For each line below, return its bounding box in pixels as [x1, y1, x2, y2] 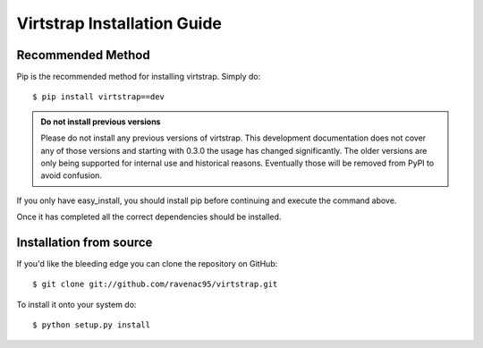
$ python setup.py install [32, 320, 151, 330]
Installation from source [16, 235, 153, 250]
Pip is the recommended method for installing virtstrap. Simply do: [16, 72, 261, 82]
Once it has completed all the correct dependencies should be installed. [16, 211, 282, 223]
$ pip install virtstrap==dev [32, 92, 165, 102]
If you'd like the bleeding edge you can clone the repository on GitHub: [16, 259, 278, 269]
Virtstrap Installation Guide [16, 13, 223, 33]
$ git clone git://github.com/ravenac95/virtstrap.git [32, 279, 278, 290]
